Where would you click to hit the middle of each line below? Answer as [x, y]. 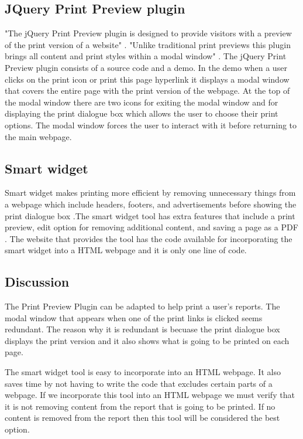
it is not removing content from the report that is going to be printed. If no [140, 406]
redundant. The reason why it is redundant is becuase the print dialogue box [142, 329]
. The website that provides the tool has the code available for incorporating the [149, 238]
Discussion [37, 282]
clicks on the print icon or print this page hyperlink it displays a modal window [147, 79]
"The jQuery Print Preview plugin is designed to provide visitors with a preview [148, 33]
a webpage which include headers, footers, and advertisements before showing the [151, 204]
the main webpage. [38, 136]
